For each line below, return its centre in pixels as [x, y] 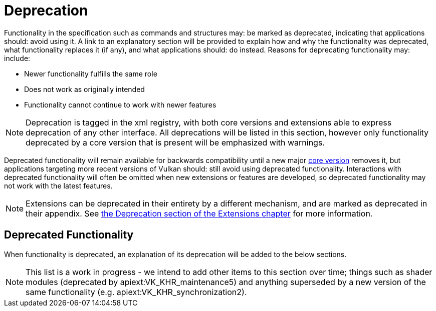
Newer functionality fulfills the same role [91, 73]
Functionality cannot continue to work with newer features [120, 104]
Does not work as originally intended [84, 89]
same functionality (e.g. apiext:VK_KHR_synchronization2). [136, 292]
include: [17, 58]
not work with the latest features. [58, 185]
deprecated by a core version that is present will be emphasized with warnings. [175, 142]
